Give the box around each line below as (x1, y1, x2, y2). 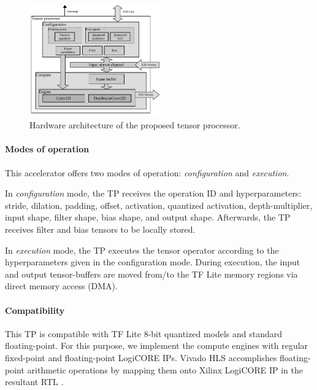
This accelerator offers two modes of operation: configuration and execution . (5, 166, 289, 179)
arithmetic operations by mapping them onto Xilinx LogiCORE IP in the (27, 363, 303, 376)
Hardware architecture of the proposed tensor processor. (29, 119, 240, 131)
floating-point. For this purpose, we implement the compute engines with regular (5, 339, 308, 352)
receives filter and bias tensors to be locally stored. (5, 223, 196, 236)
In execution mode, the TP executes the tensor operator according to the (5, 243, 279, 256)
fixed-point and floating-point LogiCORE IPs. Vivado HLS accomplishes (5, 351, 277, 364)
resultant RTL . (5, 375, 64, 388)
